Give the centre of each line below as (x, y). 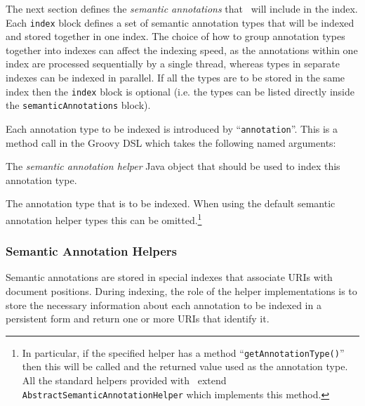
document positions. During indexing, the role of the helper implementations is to (181, 291)
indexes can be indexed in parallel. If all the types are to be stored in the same (175, 78)
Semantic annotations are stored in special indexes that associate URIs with (169, 277)
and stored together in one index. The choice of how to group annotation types (175, 36)
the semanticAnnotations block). (78, 105)
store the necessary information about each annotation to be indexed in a (164, 304)
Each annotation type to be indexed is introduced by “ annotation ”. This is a (172, 128)
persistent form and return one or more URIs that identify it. (138, 319)
